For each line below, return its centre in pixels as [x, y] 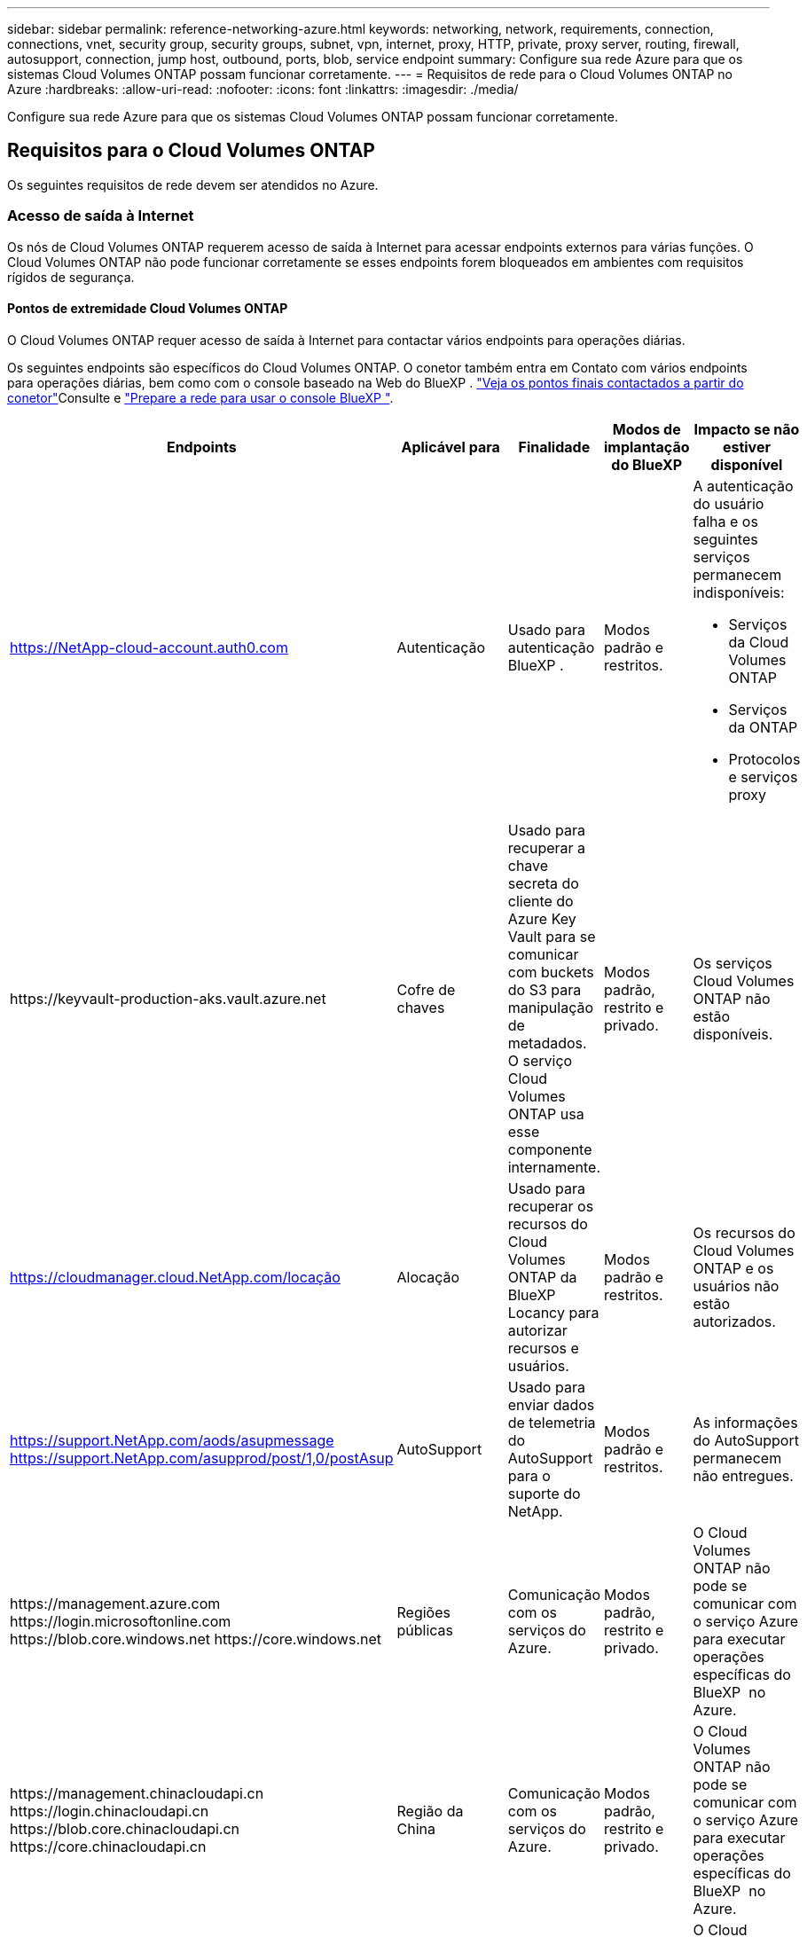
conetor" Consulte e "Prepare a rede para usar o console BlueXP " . [200, 397]
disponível [747, 464]
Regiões [423, 1612]
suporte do [544, 1493]
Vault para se [552, 936]
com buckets [551, 972]
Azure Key [542, 918]
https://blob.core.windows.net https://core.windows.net [196, 1639]
